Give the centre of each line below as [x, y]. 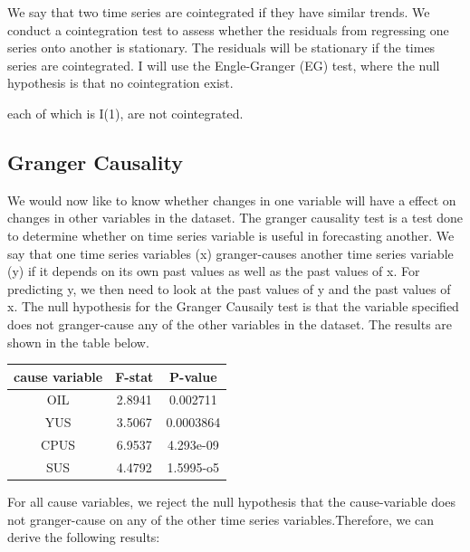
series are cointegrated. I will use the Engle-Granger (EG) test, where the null [224, 65]
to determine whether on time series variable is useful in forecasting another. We [231, 235]
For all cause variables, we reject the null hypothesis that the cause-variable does [232, 502]
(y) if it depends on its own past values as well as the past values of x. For [214, 271]
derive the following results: [84, 537]
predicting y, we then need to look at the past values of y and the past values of [229, 288]
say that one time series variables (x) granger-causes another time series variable [230, 253]
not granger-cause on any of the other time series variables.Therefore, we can [221, 519]
